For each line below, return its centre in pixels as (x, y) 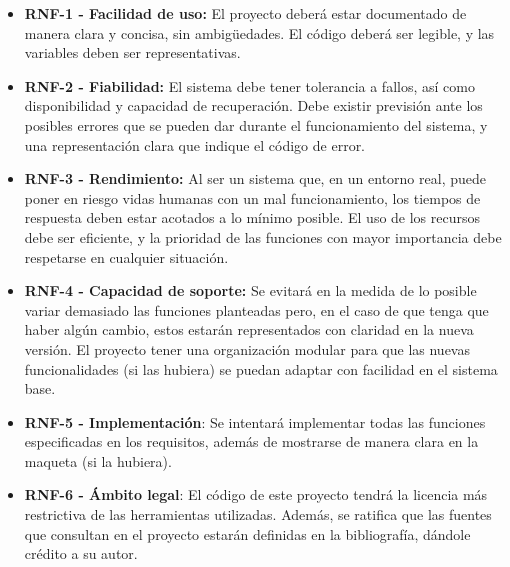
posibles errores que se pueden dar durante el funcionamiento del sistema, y (256, 124)
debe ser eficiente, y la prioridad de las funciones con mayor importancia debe (263, 236)
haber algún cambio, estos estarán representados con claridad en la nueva (249, 329)
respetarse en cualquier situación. (126, 256)
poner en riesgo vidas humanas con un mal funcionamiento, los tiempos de (252, 197)
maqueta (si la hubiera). (98, 460)
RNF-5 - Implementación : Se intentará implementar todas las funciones (255, 421)
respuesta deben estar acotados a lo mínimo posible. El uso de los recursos (252, 217)
